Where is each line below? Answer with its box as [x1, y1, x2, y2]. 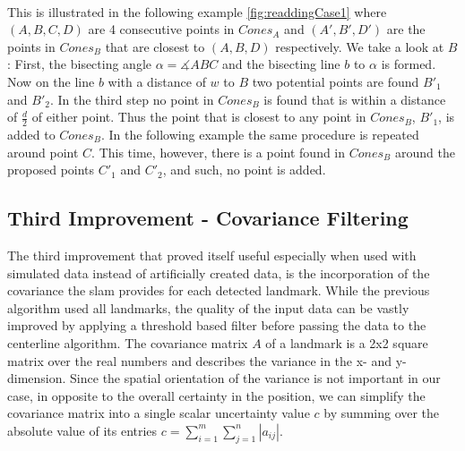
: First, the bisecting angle [7, 55, 151, 73]
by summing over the [323, 404, 440, 422]
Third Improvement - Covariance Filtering [7, 204, 409, 232]
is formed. [381, 55, 436, 73]
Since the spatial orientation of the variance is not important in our [70, 369, 441, 387]
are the [386, 20, 426, 38]
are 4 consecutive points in [88, 20, 235, 38]
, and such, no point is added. [162, 160, 326, 179]
